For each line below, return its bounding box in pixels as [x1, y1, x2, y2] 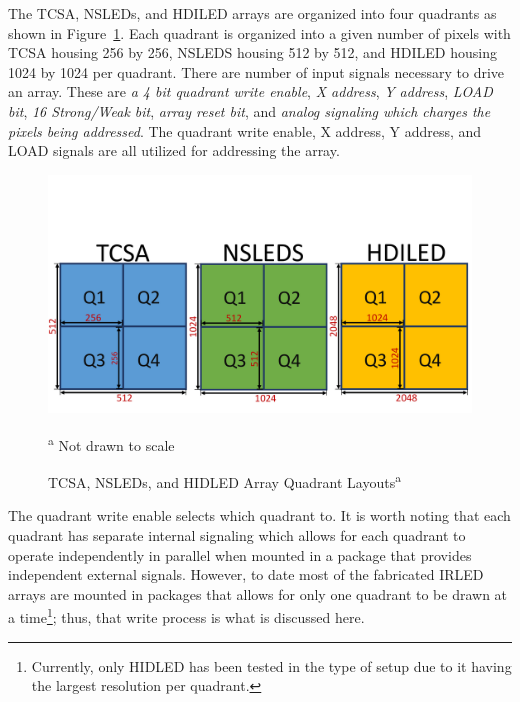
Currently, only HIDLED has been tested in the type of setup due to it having [31, 655, 512, 676]
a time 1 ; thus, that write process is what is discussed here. [8, 604, 365, 627]
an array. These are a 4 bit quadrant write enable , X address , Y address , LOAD [8, 81, 493, 102]
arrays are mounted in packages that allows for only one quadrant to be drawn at [8, 583, 508, 604]
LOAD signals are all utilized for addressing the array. [8, 140, 340, 161]
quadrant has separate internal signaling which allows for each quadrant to [8, 524, 466, 545]
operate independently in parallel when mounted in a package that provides [8, 544, 472, 565]
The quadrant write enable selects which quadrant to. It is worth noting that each [8, 505, 511, 526]
